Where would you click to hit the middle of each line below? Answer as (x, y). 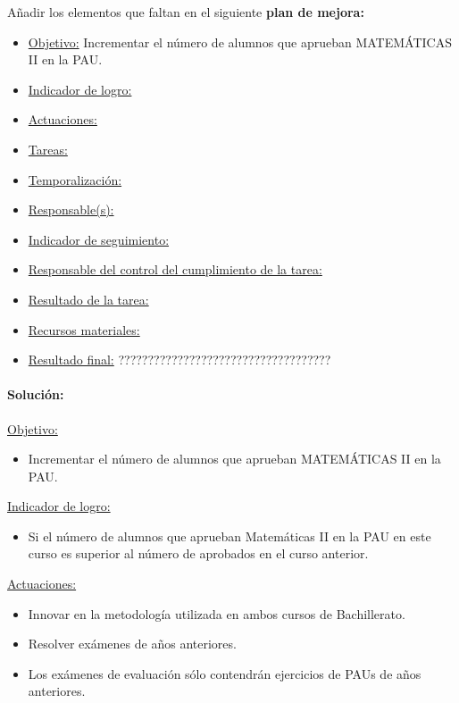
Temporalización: (75, 179)
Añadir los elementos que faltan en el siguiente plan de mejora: (186, 12)
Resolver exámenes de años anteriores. (132, 644)
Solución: (36, 394)
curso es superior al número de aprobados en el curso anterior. (198, 553)
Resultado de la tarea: (88, 299)
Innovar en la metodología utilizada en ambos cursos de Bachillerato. (217, 613)
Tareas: (48, 149)
